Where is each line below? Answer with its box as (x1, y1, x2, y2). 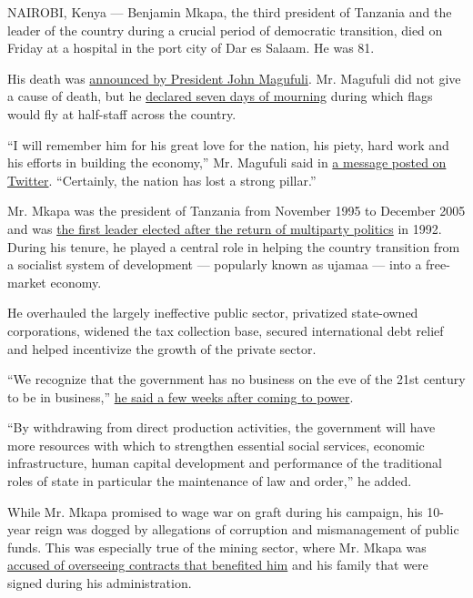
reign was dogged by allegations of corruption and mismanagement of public (35, 520, 459, 539)
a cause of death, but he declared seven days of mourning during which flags (7, 86, 433, 106)
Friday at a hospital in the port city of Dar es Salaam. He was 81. (7, 38, 375, 57)
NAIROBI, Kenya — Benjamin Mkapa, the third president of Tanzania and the (7, 3, 452, 21)
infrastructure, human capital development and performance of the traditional (7, 453, 442, 472)
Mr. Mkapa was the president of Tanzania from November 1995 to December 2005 (7, 201, 466, 220)
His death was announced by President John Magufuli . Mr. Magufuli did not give (7, 68, 461, 87)
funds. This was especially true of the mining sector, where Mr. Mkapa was (7, 537, 427, 556)
